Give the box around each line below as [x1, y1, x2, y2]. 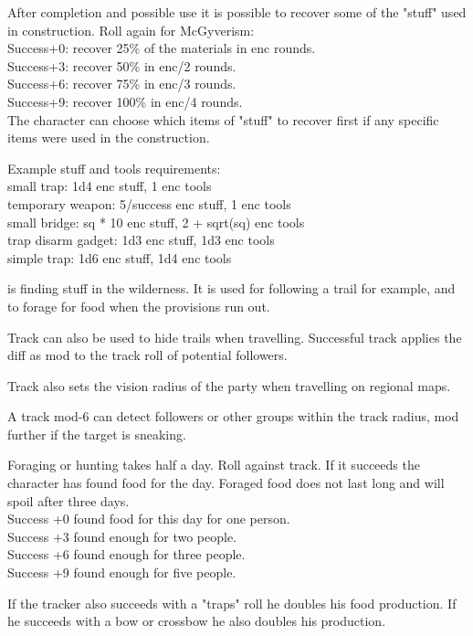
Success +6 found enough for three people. [7, 545, 246, 564]
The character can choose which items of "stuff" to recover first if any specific [7, 110, 439, 129]
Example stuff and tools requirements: [7, 158, 221, 177]
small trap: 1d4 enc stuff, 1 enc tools [7, 176, 212, 196]
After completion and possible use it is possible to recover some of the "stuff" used [7, 3, 467, 21]
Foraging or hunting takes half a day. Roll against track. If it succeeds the [7, 455, 420, 474]
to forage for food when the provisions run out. [7, 296, 270, 315]
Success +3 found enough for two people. [7, 526, 237, 546]
